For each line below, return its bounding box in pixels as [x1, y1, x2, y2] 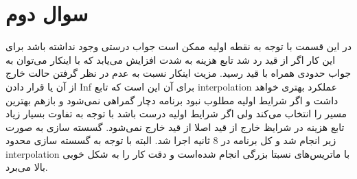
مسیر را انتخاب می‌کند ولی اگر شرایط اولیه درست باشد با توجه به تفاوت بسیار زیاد [5, 106, 347, 121]
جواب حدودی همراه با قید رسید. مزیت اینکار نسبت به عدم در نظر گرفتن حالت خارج [5, 66, 352, 80]
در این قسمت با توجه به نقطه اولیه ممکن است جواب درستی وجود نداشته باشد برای [5, 39, 352, 53]
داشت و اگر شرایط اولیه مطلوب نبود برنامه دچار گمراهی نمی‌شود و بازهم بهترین [5, 93, 338, 107]
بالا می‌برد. [5, 160, 48, 174]
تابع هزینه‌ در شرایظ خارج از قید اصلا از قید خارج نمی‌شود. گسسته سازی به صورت [5, 119, 345, 134]
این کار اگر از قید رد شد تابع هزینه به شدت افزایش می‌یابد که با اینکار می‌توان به [5, 52, 336, 67]
